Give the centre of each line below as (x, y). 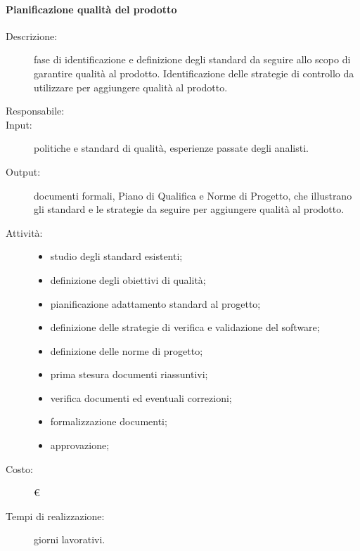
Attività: (24, 232)
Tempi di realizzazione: (55, 516)
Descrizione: (32, 35)
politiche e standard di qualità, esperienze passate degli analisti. (171, 148)
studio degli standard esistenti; (116, 256)
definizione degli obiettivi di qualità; (128, 279)
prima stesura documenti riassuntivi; (129, 374)
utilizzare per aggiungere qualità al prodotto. (131, 87)
